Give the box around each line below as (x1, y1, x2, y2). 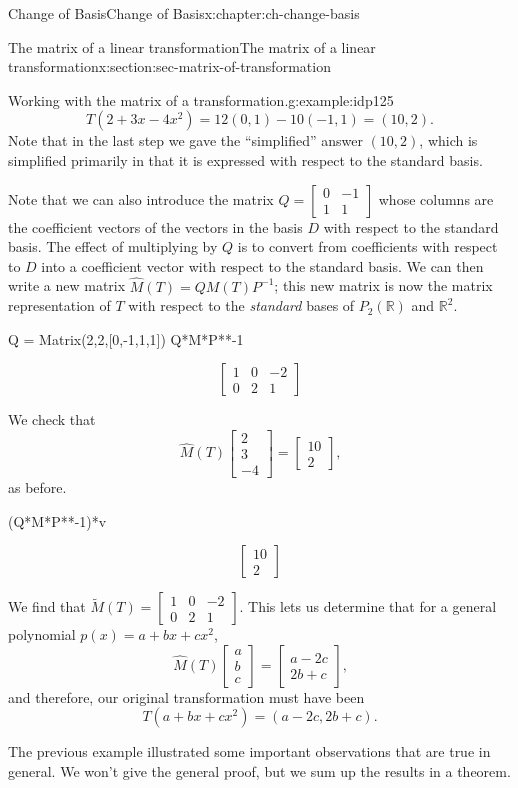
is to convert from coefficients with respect (237, 236, 498, 257)
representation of (8, 295, 111, 316)
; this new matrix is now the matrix (274, 275, 493, 296)
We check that (8, 409, 96, 430)
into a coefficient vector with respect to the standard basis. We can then (41, 255, 484, 276)
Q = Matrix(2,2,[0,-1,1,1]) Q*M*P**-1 (8, 328, 244, 349)
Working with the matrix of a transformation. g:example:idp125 (8, 89, 394, 110)
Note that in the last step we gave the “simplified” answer (8, 130, 363, 151)
